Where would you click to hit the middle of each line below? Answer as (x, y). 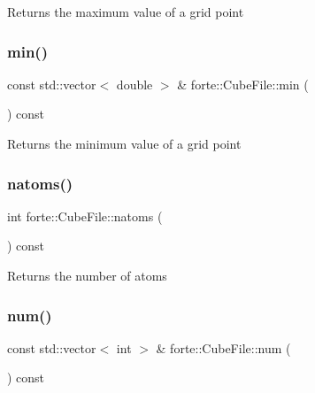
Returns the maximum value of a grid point (126, 12)
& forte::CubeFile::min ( (243, 84)
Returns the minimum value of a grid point (124, 143)
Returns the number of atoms (87, 275)
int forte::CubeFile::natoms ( (85, 216)
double (134, 84)
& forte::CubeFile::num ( (223, 347)
